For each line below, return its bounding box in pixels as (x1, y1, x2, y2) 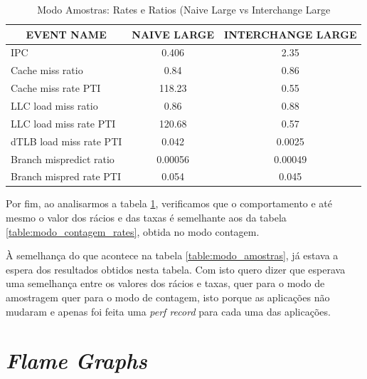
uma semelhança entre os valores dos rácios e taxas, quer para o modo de (6, 276, 325, 291)
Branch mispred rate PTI (11, 169, 121, 184)
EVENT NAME (26, 26, 107, 41)
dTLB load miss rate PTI (11, 133, 122, 148)
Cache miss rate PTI (11, 81, 101, 95)
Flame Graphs (6, 346, 147, 375)
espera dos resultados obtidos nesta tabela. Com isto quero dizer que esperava (6, 261, 346, 276)
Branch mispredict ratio (11, 151, 115, 166)
